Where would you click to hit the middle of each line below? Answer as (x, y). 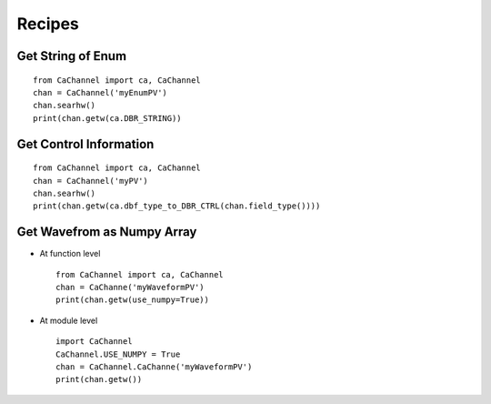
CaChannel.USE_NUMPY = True (118, 354)
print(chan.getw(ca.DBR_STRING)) (107, 118)
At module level (69, 320)
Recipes (48, 24)
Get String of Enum (72, 56)
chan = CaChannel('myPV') (91, 181)
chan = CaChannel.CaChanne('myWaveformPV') (154, 367)
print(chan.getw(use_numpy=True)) (132, 300)
